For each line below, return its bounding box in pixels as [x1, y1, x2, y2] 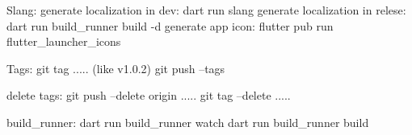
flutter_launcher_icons [6, 33, 121, 50]
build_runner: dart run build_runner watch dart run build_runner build [6, 113, 369, 130]
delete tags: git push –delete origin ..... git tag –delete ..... [6, 87, 291, 104]
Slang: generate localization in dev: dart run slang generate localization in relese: [6, 2, 406, 18]
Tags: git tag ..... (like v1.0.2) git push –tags [6, 59, 225, 76]
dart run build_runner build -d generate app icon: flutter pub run [6, 17, 334, 34]
